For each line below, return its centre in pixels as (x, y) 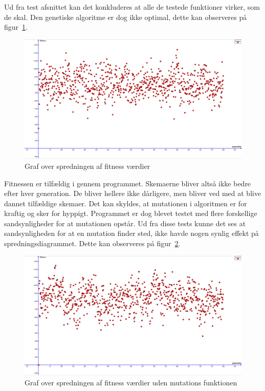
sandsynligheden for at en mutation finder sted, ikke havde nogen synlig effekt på (131, 233)
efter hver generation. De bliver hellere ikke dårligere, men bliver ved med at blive (133, 193)
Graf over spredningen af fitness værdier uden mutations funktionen (131, 382)
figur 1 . (16, 27)
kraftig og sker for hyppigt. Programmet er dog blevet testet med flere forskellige (131, 213)
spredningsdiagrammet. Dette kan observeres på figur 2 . (92, 243)
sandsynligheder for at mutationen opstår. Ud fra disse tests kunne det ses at (125, 223)
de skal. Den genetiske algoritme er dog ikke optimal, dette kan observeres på (126, 17)
